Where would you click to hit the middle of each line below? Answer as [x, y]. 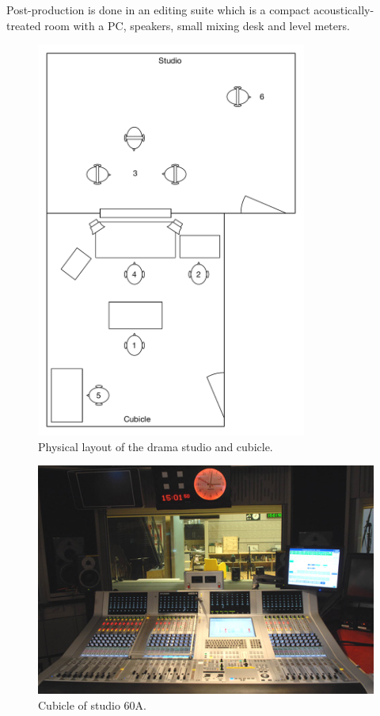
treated [24, 25]
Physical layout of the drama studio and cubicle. [156, 446]
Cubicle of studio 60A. [92, 705]
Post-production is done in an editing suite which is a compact [158, 10]
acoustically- [344, 10]
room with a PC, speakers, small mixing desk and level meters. [197, 25]
